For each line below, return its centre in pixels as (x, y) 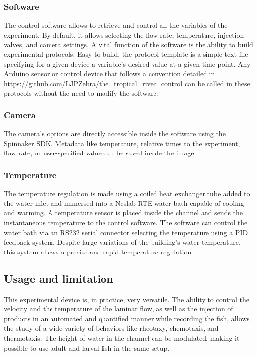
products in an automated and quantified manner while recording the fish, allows (127, 318)
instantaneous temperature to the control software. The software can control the (126, 222)
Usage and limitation (59, 278)
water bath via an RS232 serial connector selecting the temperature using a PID (126, 232)
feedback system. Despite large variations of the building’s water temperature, (122, 242)
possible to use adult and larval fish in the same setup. (87, 347)
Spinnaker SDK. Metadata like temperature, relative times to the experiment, (122, 143)
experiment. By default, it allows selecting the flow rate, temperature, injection (124, 34)
